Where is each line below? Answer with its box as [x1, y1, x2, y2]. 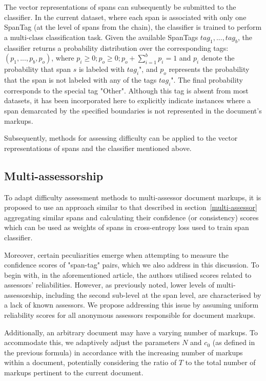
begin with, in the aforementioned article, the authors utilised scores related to [4, 269, 252, 280]
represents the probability [169, 64, 250, 74]
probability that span [4, 64, 71, 74]
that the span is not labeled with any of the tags [4, 74, 157, 85]
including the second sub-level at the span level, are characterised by [46, 289, 261, 300]
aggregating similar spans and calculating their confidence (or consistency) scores [4, 212, 259, 222]
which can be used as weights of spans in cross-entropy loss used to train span [4, 222, 249, 233]
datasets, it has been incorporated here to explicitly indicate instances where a [4, 95, 251, 106]
